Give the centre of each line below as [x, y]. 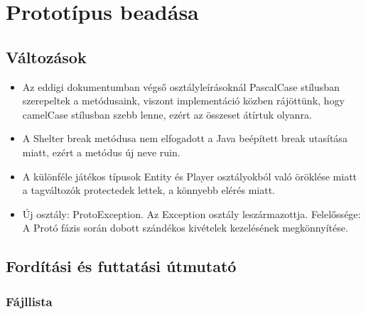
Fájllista [29, 301]
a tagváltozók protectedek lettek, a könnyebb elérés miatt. [149, 190]
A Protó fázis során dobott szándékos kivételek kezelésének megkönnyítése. [185, 228]
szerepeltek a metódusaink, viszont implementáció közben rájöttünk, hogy [183, 101]
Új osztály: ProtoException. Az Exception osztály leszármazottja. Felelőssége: [192, 213]
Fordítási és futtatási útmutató [121, 266]
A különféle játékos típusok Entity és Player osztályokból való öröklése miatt [190, 176]
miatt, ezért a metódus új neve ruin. [101, 152]
